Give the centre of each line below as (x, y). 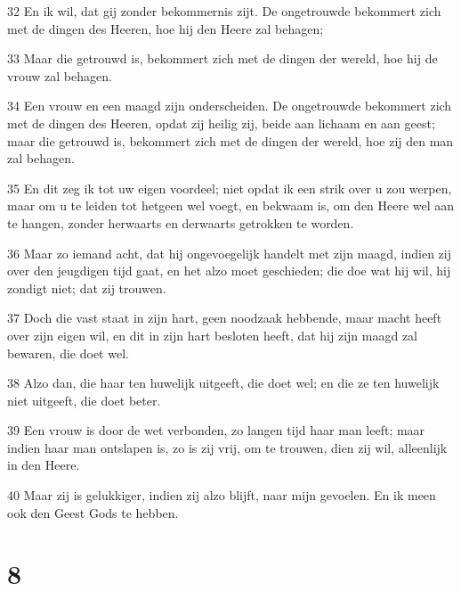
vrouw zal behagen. (60, 75)
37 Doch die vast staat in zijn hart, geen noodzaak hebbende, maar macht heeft (225, 318)
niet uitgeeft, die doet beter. (84, 400)
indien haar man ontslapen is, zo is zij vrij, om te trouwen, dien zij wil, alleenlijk (227, 447)
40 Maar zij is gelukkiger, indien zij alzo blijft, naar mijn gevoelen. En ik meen (222, 495)
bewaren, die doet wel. (68, 353)
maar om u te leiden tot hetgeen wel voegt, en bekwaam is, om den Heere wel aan (231, 205)
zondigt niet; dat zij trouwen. (87, 287)
